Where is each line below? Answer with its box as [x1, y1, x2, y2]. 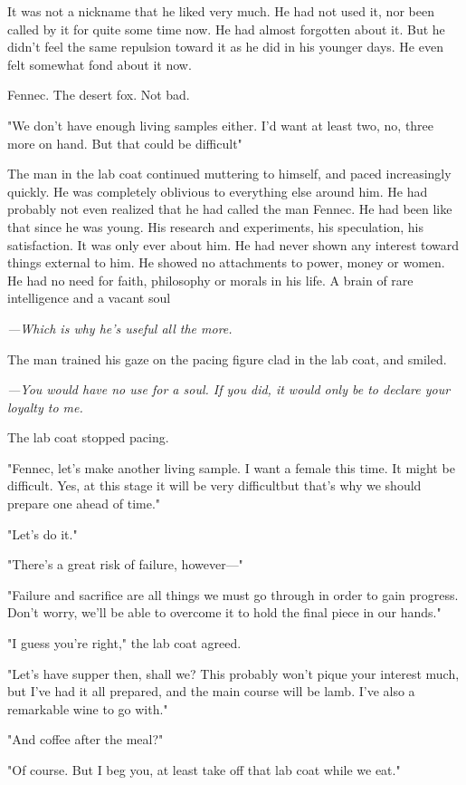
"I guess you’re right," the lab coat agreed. [7, 634, 242, 653]
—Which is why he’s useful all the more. [7, 318, 233, 337]
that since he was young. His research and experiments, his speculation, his [7, 217, 423, 236]
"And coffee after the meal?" [7, 730, 164, 749]
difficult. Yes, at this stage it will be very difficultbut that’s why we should [7, 476, 422, 495]
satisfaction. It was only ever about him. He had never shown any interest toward [7, 235, 460, 254]
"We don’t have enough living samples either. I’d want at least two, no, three [7, 115, 434, 134]
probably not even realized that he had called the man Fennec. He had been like [7, 199, 452, 218]
